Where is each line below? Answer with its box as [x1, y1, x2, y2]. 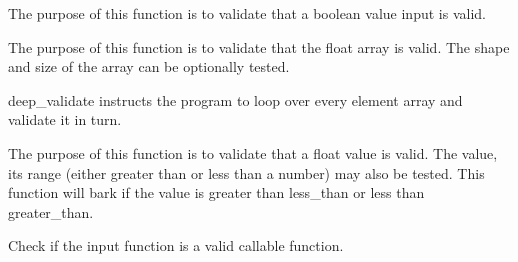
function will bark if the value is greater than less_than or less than [8, 182, 425, 203]
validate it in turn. [8, 109, 122, 130]
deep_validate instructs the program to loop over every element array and [8, 89, 463, 110]
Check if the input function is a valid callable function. [8, 235, 344, 256]
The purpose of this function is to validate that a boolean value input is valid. [8, 3, 486, 23]
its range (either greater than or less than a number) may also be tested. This [8, 162, 485, 183]
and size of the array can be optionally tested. [8, 56, 290, 77]
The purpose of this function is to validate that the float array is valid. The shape [8, 36, 510, 57]
